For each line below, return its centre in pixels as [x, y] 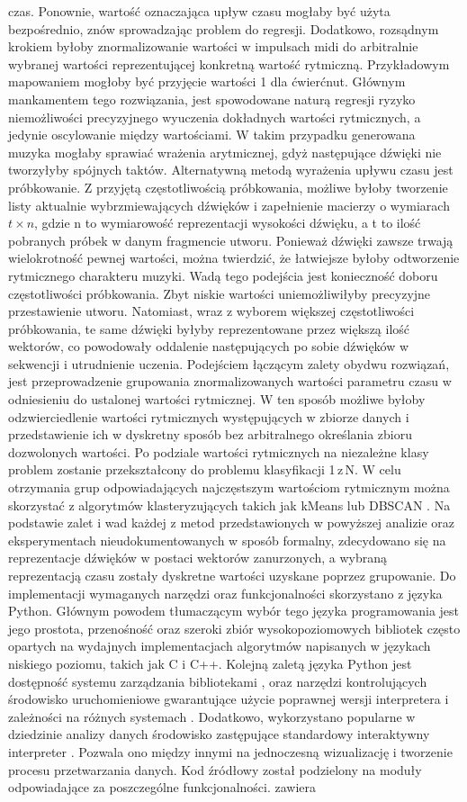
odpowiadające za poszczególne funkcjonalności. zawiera [162, 787]
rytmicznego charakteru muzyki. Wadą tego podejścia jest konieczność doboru [223, 275]
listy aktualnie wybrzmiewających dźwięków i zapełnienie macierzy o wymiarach [229, 205]
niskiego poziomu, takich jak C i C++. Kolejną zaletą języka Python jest [210, 663]
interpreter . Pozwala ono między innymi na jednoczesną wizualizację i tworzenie [230, 751]
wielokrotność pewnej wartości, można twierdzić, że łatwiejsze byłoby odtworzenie [234, 258]
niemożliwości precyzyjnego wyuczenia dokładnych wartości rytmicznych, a [215, 117]
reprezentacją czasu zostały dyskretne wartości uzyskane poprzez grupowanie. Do [232, 575]
